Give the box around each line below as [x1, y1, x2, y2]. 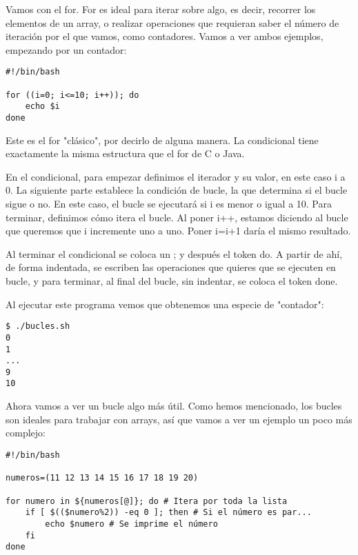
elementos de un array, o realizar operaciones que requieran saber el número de [6, 15, 339, 30]
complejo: [6, 425, 46, 440]
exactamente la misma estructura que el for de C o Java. [6, 146, 245, 161]
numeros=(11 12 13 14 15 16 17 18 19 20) [6, 473, 199, 483]
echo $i [25, 101, 60, 112]
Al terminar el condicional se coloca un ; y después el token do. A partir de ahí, [6, 246, 343, 261]
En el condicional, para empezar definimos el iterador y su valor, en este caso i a [6, 169, 346, 183]
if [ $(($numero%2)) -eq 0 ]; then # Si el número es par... [25, 507, 312, 518]
